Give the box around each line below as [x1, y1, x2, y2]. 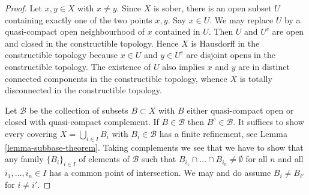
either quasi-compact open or [187, 103, 294, 116]
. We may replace [209, 13, 274, 26]
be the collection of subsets [29, 103, 128, 116]
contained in [155, 25, 200, 38]
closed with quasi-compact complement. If [5, 115, 159, 128]
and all [278, 153, 304, 165]
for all [245, 153, 268, 165]
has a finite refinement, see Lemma [159, 127, 287, 139]
